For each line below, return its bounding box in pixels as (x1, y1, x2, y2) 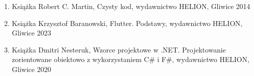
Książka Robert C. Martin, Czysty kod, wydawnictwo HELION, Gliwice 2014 (12, 1, 250, 11)
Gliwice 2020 (12, 63, 51, 74)
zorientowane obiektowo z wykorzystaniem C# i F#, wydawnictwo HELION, (12, 54, 249, 64)
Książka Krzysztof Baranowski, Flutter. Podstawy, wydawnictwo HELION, (12, 17, 242, 28)
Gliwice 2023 (12, 27, 51, 38)
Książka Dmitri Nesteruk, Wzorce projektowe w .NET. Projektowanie (12, 44, 226, 54)
